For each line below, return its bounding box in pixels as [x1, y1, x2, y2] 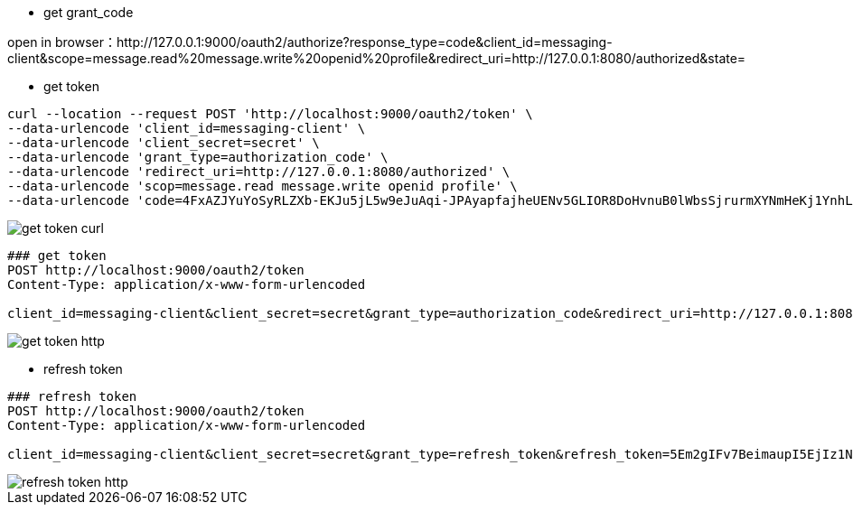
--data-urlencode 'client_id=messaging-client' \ [7, 121, 366, 135]
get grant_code [43, 5, 134, 20]
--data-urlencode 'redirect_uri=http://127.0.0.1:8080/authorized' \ [7, 164, 511, 179]
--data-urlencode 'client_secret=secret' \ [7, 135, 320, 150]
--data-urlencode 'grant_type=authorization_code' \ [7, 150, 389, 164]
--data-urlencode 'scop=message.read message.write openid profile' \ [7, 179, 518, 193]
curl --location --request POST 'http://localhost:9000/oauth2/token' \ [7, 107, 533, 121]
